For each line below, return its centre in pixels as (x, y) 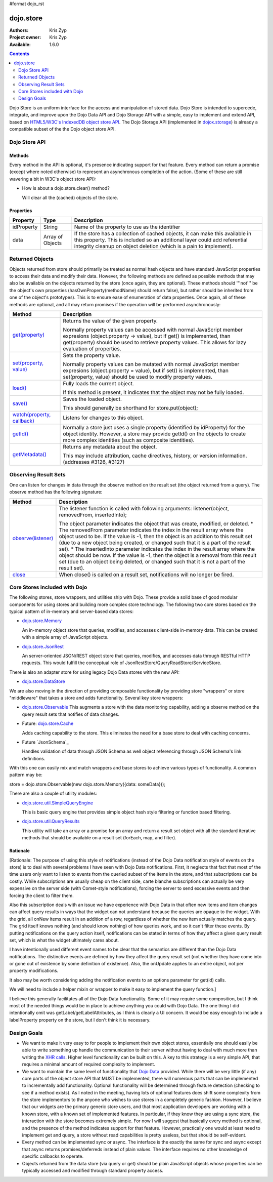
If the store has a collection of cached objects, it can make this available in (163, 233)
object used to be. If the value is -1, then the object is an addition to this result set (156, 536)
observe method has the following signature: (56, 492)
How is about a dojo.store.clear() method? (66, 188)
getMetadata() (29, 454)
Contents (19, 54)
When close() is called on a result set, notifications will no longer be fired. (146, 575)
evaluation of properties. (92, 348)
